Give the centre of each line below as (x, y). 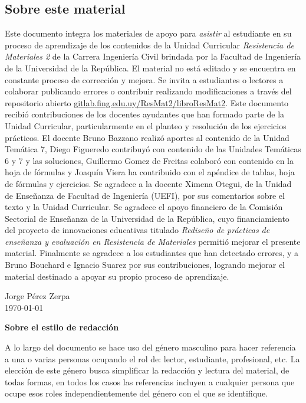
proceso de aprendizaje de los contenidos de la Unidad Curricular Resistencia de (149, 45)
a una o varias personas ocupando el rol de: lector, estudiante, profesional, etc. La (152, 358)
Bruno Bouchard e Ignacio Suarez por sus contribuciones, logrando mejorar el (145, 265)
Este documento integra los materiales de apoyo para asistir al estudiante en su (148, 33)
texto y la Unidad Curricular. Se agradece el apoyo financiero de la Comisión (144, 207)
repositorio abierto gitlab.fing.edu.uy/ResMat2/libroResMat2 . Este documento (147, 102)
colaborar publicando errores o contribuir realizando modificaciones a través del (148, 91)
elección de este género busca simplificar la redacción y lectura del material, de (147, 370)
